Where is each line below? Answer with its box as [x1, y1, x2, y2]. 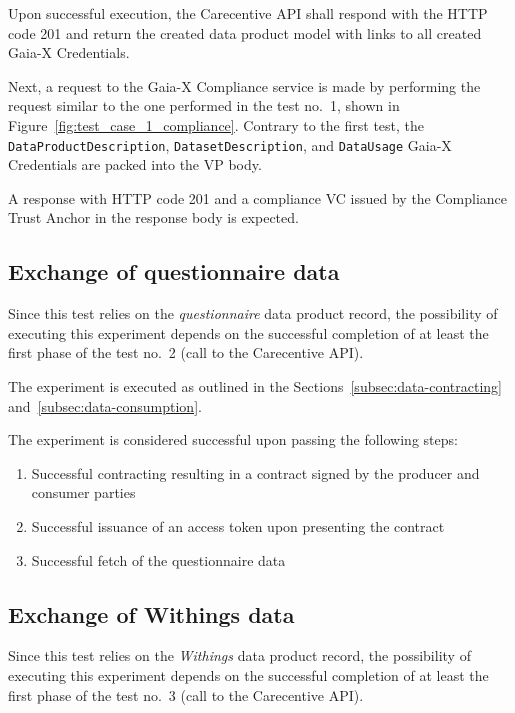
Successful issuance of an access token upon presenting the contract [31, 515, 445, 536]
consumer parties [31, 482, 136, 503]
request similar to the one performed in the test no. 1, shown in [8, 95, 400, 116]
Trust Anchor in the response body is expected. [8, 207, 299, 228]
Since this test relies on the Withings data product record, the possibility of [8, 645, 471, 666]
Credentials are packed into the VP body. [8, 154, 262, 175]
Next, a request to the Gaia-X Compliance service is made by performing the [8, 75, 481, 96]
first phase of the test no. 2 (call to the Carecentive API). [8, 342, 364, 363]
